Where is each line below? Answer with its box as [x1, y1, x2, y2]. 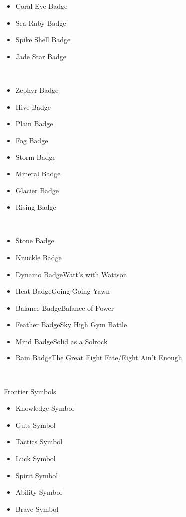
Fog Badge [15, 135, 48, 145]
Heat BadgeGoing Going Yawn [15, 286, 110, 296]
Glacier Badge [15, 185, 59, 195]
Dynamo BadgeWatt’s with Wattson [15, 269, 127, 279]
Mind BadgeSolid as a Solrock [15, 336, 108, 346]
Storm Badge [15, 152, 56, 162]
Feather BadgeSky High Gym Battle [15, 319, 127, 330]
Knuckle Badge [15, 252, 62, 262]
